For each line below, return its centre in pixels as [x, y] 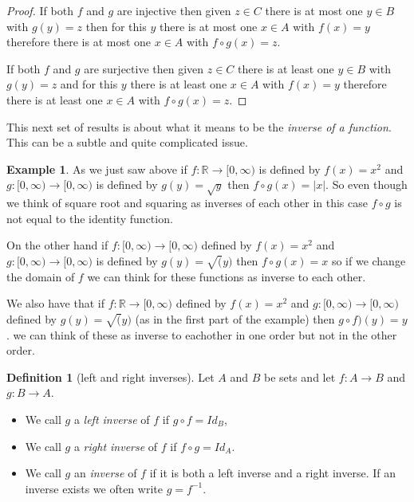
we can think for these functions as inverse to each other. [227, 276]
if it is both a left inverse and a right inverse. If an [272, 473]
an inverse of [105, 473]
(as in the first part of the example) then [235, 318]
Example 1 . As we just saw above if [97, 169]
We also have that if [55, 303]
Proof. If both [40, 10]
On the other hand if [57, 245]
